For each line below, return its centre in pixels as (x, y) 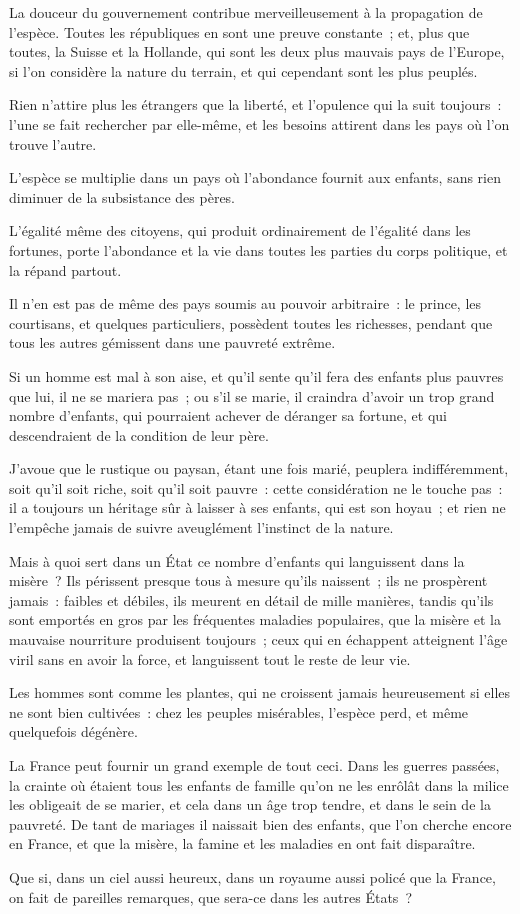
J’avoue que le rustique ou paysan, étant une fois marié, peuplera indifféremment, (259, 468)
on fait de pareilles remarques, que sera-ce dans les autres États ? (210, 896)
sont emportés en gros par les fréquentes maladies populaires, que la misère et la (255, 619)
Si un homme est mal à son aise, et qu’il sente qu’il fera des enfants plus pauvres (256, 375)
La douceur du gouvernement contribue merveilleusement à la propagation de (246, 12)
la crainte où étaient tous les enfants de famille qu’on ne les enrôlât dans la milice (259, 784)
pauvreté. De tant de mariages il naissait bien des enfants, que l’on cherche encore (260, 823)
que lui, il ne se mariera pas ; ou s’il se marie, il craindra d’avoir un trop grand (252, 395)
